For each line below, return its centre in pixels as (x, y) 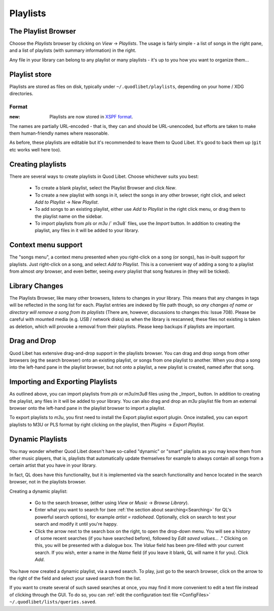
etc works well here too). (35, 149)
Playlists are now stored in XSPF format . (91, 117)
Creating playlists (38, 164)
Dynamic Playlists (38, 439)
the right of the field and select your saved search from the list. (75, 578)
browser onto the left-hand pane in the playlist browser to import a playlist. (88, 408)
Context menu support (46, 245)
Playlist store (30, 74)
